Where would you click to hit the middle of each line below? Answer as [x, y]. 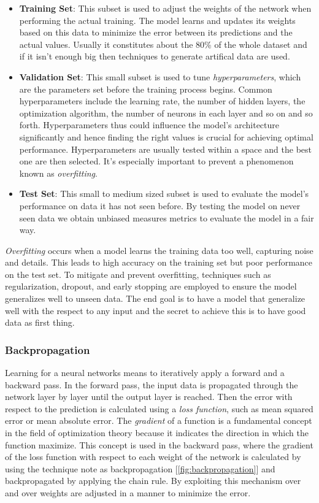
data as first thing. [40, 322]
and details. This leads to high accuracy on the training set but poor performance [159, 262]
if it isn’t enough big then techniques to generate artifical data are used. [155, 56]
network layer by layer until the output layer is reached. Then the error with [149, 397]
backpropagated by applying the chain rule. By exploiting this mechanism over [153, 481]
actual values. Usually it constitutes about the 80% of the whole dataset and [163, 44]
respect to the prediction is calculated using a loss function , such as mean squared [159, 408]
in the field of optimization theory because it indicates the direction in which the [157, 433]
